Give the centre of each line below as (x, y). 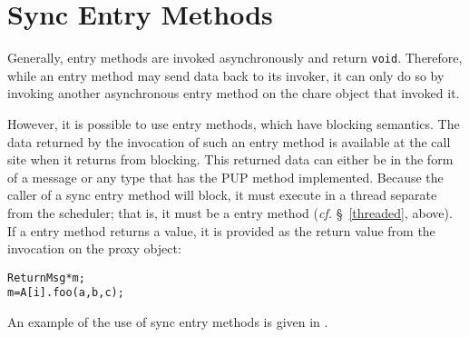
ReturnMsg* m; (46, 278)
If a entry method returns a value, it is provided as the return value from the (221, 230)
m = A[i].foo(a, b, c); (66, 293)
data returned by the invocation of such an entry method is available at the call (229, 141)
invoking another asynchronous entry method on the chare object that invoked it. (234, 93)
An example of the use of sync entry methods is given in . (168, 322)
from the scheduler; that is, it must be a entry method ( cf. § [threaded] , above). (230, 212)
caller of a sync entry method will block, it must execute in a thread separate (222, 195)
